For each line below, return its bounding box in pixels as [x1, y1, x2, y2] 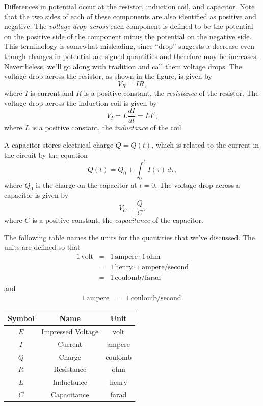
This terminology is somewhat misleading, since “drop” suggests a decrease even [4, 41, 255, 51]
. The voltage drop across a [155, 179, 240, 190]
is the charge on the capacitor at [35, 179, 137, 190]
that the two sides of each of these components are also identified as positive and [4, 11, 256, 21]
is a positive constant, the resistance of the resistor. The [84, 88, 259, 98]
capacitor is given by [4, 190, 69, 200]
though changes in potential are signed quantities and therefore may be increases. [4, 50, 258, 61]
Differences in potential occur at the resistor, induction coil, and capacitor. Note [4, 1, 255, 11]
